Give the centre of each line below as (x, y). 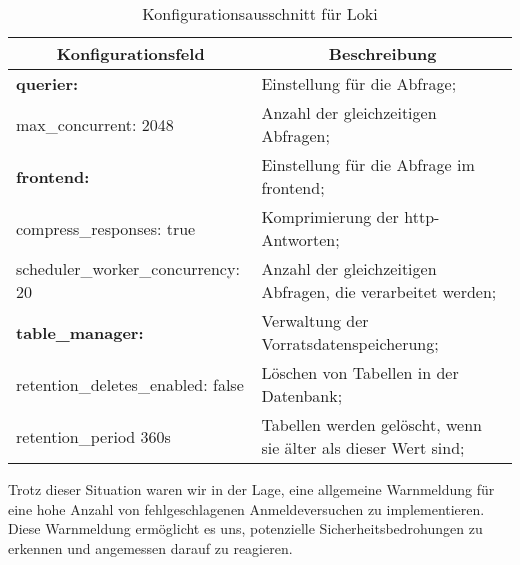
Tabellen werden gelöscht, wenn (371, 424)
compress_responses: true (106, 228)
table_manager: (80, 332)
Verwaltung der (315, 320)
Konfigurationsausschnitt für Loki (260, 13)
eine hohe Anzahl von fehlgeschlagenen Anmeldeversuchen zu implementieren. (246, 508)
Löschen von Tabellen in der (360, 372)
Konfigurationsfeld (130, 53)
